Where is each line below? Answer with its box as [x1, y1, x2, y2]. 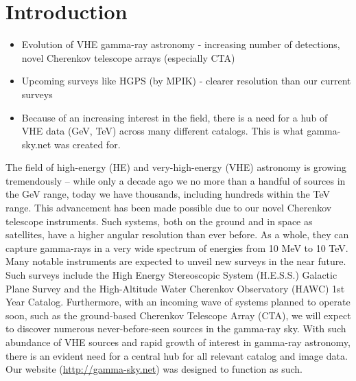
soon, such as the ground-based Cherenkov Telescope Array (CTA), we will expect [5, 308, 351, 322]
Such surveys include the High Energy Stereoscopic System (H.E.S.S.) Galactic [5, 268, 337, 282]
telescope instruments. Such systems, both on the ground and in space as [5, 213, 313, 228]
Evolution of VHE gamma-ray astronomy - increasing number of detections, [21, 37, 340, 51]
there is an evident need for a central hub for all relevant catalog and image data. [5, 348, 348, 362]
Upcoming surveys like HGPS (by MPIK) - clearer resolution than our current [21, 73, 351, 88]
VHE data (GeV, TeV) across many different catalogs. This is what [21, 124, 304, 138]
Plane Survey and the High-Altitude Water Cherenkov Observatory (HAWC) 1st [5, 281, 345, 295]
